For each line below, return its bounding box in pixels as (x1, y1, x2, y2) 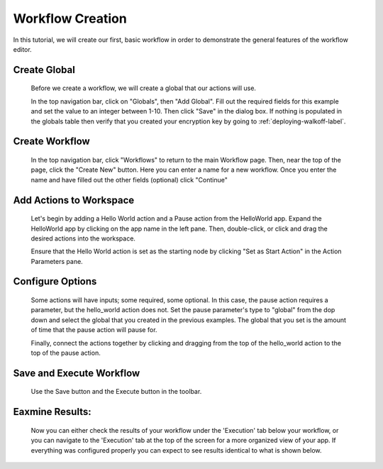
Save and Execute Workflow (13, 367, 140, 379)
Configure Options (13, 275, 97, 287)
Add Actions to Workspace (13, 194, 135, 206)
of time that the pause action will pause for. (30, 326, 157, 334)
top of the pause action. (30, 348, 101, 358)
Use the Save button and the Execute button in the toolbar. (30, 387, 202, 396)
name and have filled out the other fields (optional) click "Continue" (30, 175, 228, 184)
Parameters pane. (30, 257, 83, 265)
